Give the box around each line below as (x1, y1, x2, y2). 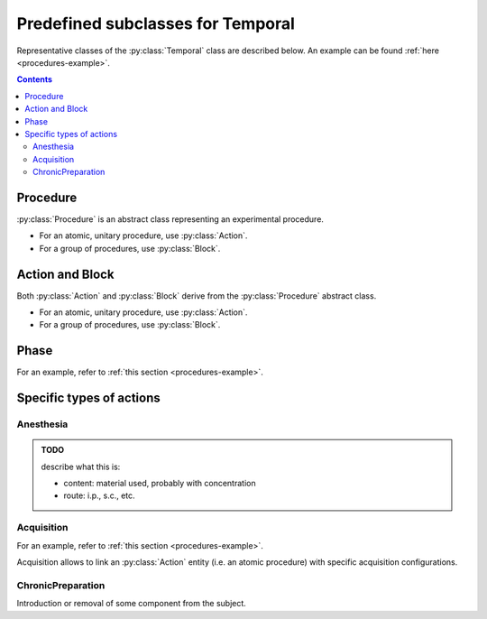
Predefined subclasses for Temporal (16, 14, 295, 33)
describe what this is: (41, 461, 121, 472)
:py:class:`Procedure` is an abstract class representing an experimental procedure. (16, 213, 325, 225)
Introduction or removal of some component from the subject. (16, 598, 247, 609)
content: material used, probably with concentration (63, 478, 256, 489)
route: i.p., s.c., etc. (63, 490, 135, 501)
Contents (16, 74, 53, 85)
